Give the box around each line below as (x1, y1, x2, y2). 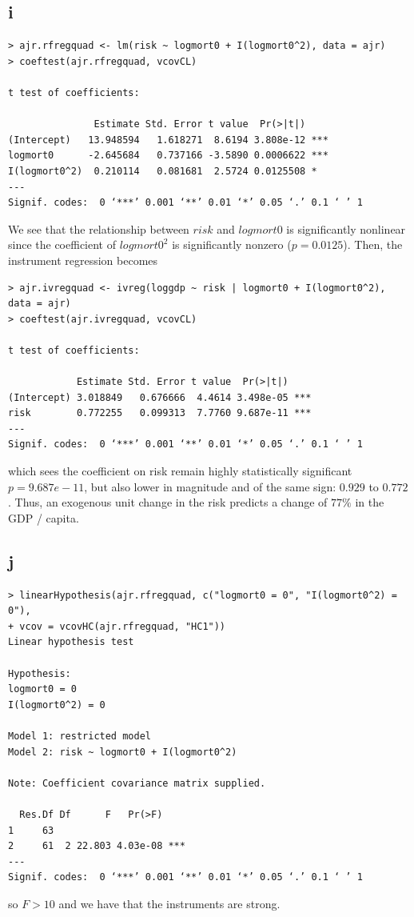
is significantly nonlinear (286, 220, 406, 237)
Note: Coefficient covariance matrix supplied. (8, 777, 266, 789)
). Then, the (343, 236, 403, 253)
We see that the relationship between (8, 220, 189, 237)
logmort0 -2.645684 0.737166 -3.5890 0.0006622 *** (8, 150, 328, 162)
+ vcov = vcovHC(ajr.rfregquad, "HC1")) (8, 620, 226, 632)
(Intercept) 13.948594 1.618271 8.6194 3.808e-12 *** (8, 134, 328, 146)
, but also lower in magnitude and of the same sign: (84, 478, 336, 495)
